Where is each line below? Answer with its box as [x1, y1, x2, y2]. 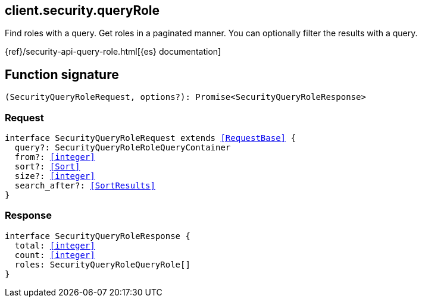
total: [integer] [14, 240, 95, 250]
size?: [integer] [14, 171, 95, 181]
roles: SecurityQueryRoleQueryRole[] [14, 259, 190, 269]
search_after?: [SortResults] [14, 181, 155, 191]
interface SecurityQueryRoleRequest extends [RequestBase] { [5, 133, 296, 143]
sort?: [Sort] [14, 162, 80, 172]
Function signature [5, 67, 119, 82]
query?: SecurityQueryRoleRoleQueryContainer [14, 143, 231, 153]
